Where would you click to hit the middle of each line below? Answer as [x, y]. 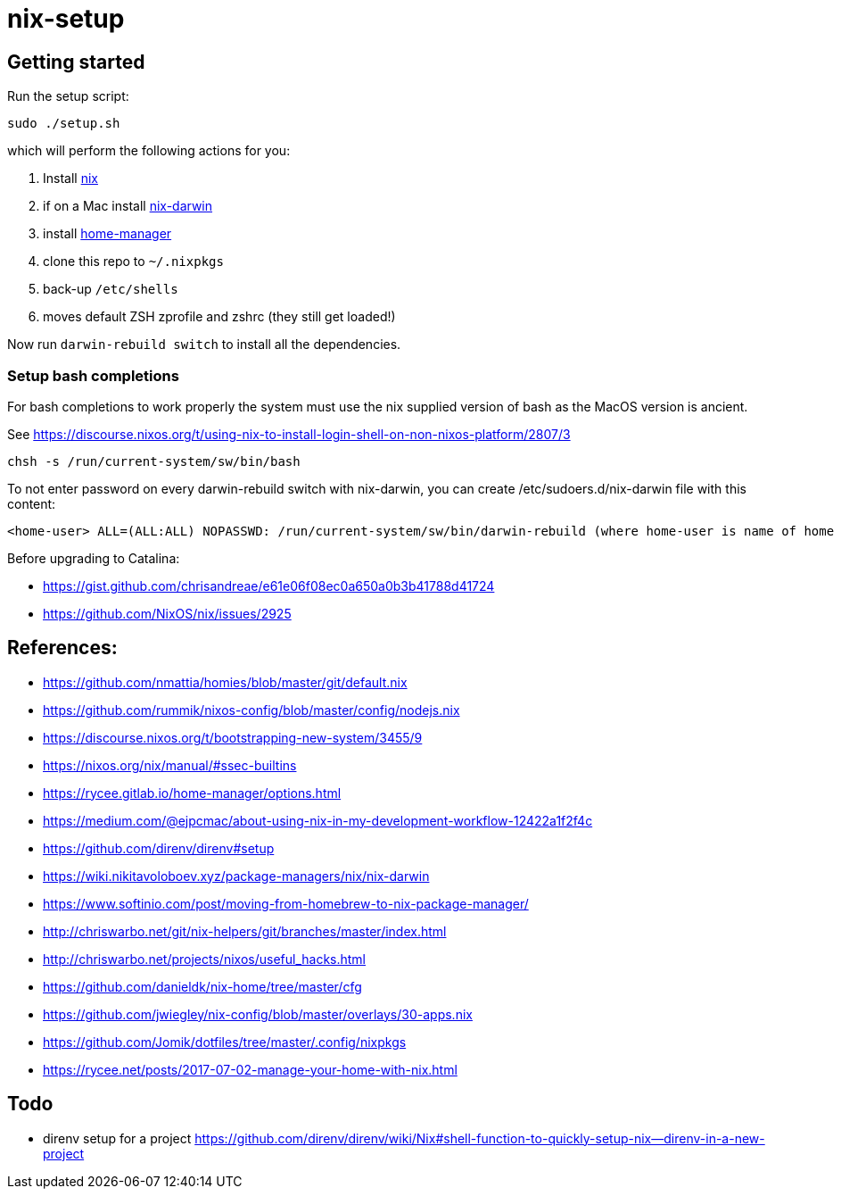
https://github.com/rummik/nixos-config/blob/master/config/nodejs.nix [251, 710]
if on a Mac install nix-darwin [128, 206]
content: [32, 503]
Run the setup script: [68, 96]
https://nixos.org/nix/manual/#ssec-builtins [170, 765]
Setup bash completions [93, 375]
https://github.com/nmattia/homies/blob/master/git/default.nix [225, 682]
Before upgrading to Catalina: [94, 558]
